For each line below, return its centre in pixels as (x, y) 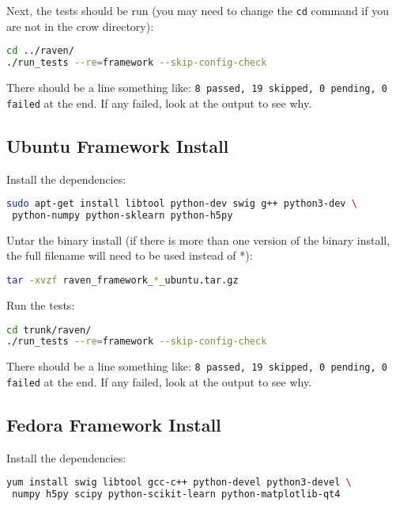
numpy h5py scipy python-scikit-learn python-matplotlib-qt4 (176, 495)
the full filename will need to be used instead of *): (130, 255)
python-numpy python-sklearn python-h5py (123, 215)
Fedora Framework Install (114, 424)
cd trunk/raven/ (49, 330)
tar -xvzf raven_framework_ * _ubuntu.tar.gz (123, 281)
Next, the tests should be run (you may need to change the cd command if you (198, 10)
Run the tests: (41, 304)
